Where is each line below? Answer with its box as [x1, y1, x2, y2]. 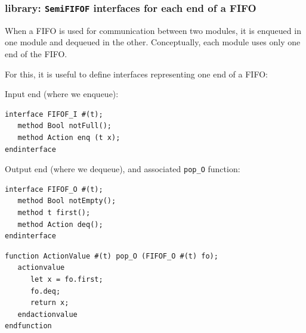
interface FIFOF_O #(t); [5, 185, 103, 194]
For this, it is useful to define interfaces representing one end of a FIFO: [5, 67, 268, 80]
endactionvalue [17, 310, 78, 319]
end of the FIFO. [5, 47, 67, 60]
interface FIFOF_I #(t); [5, 110, 103, 119]
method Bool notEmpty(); [17, 197, 116, 206]
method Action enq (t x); [17, 133, 120, 142]
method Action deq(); [17, 220, 103, 229]
